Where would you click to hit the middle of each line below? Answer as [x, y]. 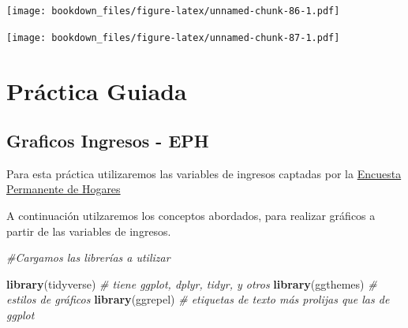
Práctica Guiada [97, 90]
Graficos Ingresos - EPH [108, 141]
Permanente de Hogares [64, 189]
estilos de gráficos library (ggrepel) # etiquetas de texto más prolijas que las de [198, 299]
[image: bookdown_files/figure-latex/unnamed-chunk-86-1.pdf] [173, 11]
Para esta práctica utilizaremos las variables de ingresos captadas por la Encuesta [204, 173]
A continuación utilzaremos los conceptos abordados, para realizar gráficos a [191, 216]
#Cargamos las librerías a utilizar [88, 257]
